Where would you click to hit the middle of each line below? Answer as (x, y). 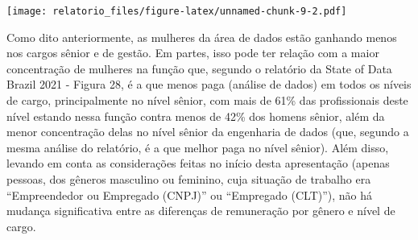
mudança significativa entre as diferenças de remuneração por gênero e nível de (201, 211)
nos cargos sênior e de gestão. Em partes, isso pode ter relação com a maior (193, 53)
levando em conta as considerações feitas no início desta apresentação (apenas (198, 163)
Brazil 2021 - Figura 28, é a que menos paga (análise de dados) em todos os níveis (209, 84)
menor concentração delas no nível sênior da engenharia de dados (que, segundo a (208, 132)
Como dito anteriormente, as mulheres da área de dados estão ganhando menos (202, 37)
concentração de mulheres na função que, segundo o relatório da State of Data (199, 68)
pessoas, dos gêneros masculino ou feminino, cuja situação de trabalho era (189, 179)
